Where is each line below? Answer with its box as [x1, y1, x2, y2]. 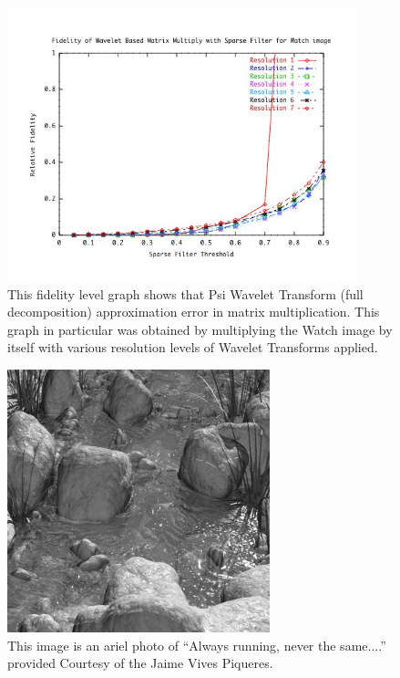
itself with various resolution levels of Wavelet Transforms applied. [7, 338, 378, 357]
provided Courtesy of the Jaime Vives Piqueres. [7, 653, 273, 673]
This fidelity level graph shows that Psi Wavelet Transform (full [7, 284, 364, 303]
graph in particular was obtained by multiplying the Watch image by [7, 319, 393, 339]
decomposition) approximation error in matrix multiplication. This [7, 302, 380, 321]
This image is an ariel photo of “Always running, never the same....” [7, 635, 386, 654]
